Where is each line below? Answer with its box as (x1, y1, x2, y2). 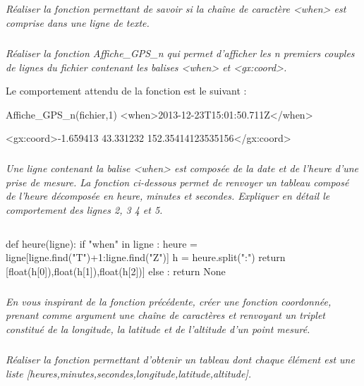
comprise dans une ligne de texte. (6, 15, 150, 30)
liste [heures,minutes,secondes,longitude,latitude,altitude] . (6, 366, 252, 380)
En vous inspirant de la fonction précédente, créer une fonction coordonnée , (6, 294, 332, 308)
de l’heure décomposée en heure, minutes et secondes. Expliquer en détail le (6, 188, 330, 203)
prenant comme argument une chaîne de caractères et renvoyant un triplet (6, 308, 325, 322)
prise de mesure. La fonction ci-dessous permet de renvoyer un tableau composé (6, 174, 349, 189)
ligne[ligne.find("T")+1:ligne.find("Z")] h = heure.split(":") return (6, 250, 286, 265)
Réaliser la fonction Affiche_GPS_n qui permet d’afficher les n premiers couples (6, 45, 355, 60)
